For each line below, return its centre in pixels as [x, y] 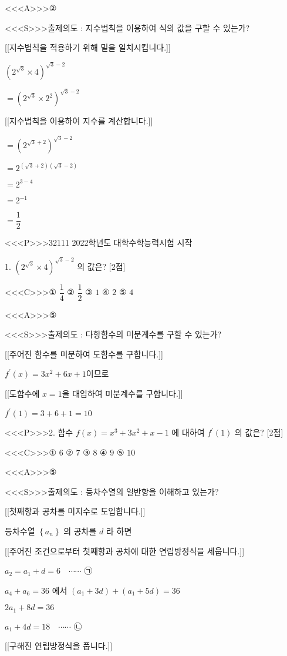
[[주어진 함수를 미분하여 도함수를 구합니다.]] [84, 354]
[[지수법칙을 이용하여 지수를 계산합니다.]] [79, 121]
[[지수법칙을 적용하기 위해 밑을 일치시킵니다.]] [88, 47]
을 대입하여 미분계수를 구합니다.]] [122, 393]
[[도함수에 [22, 393]
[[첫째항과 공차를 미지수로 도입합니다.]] [75, 511]
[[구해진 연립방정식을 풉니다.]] [59, 646]
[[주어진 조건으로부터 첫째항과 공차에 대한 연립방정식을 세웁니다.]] [125, 550]
